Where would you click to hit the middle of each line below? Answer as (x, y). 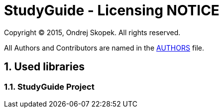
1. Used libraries (44, 67)
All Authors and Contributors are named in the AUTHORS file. (104, 48)
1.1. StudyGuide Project (49, 86)
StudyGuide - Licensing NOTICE (112, 10)
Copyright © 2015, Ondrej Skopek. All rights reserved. (92, 32)
